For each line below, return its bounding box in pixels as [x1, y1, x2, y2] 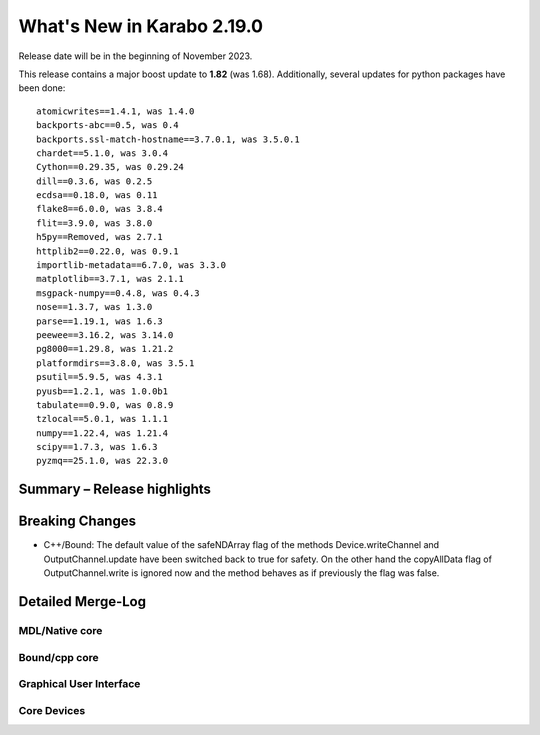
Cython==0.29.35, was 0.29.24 [36, 161, 185, 173]
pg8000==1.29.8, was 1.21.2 [36, 343, 174, 355]
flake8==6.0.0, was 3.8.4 [36, 203, 164, 215]
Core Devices [18, 703, 86, 717]
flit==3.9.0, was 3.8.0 [36, 217, 153, 229]
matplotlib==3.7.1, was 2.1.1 [36, 273, 185, 285]
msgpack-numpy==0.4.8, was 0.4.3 [36, 287, 200, 299]
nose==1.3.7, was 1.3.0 [36, 301, 153, 313]
